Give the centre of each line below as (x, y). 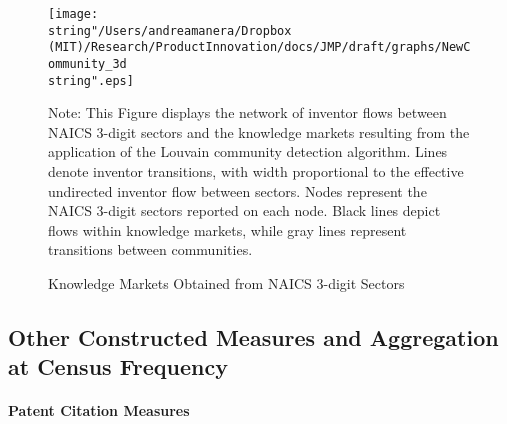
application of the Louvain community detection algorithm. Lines (248, 151)
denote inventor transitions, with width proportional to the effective (256, 171)
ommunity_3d (87, 63)
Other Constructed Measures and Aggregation (253, 337)
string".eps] (91, 80)
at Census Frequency (118, 366)
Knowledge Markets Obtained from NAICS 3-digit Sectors (226, 283)
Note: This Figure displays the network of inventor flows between (247, 112)
